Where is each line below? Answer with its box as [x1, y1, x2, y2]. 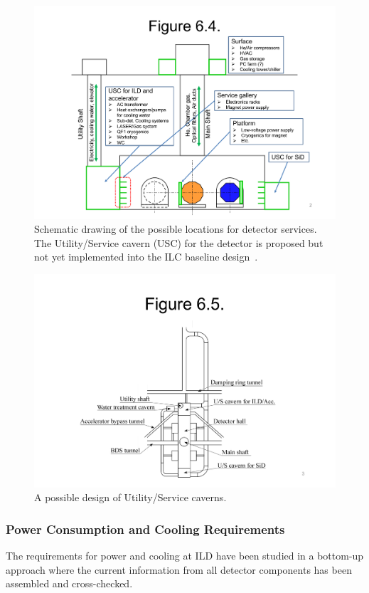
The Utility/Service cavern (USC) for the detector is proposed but [34, 235, 323, 250]
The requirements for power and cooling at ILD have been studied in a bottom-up [6, 548, 364, 563]
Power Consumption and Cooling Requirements [6, 520, 285, 537]
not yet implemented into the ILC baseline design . [34, 249, 258, 264]
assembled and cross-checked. [6, 576, 133, 591]
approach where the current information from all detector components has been [6, 562, 352, 577]
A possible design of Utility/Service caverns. [34, 490, 227, 505]
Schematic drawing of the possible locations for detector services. [34, 221, 317, 236]
